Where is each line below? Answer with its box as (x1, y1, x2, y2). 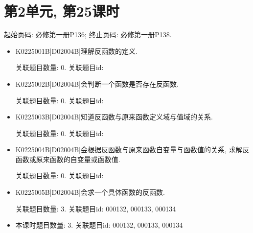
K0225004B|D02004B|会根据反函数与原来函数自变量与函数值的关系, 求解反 (15, 144, 250, 155)
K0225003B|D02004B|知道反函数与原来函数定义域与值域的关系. (15, 112, 213, 122)
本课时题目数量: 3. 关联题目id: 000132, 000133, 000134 (15, 220, 183, 230)
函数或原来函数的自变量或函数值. (15, 154, 120, 164)
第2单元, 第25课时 (4, 1, 119, 21)
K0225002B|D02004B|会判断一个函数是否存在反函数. (15, 78, 179, 89)
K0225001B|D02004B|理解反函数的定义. (15, 46, 138, 56)
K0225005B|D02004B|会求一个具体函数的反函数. (15, 187, 165, 197)
